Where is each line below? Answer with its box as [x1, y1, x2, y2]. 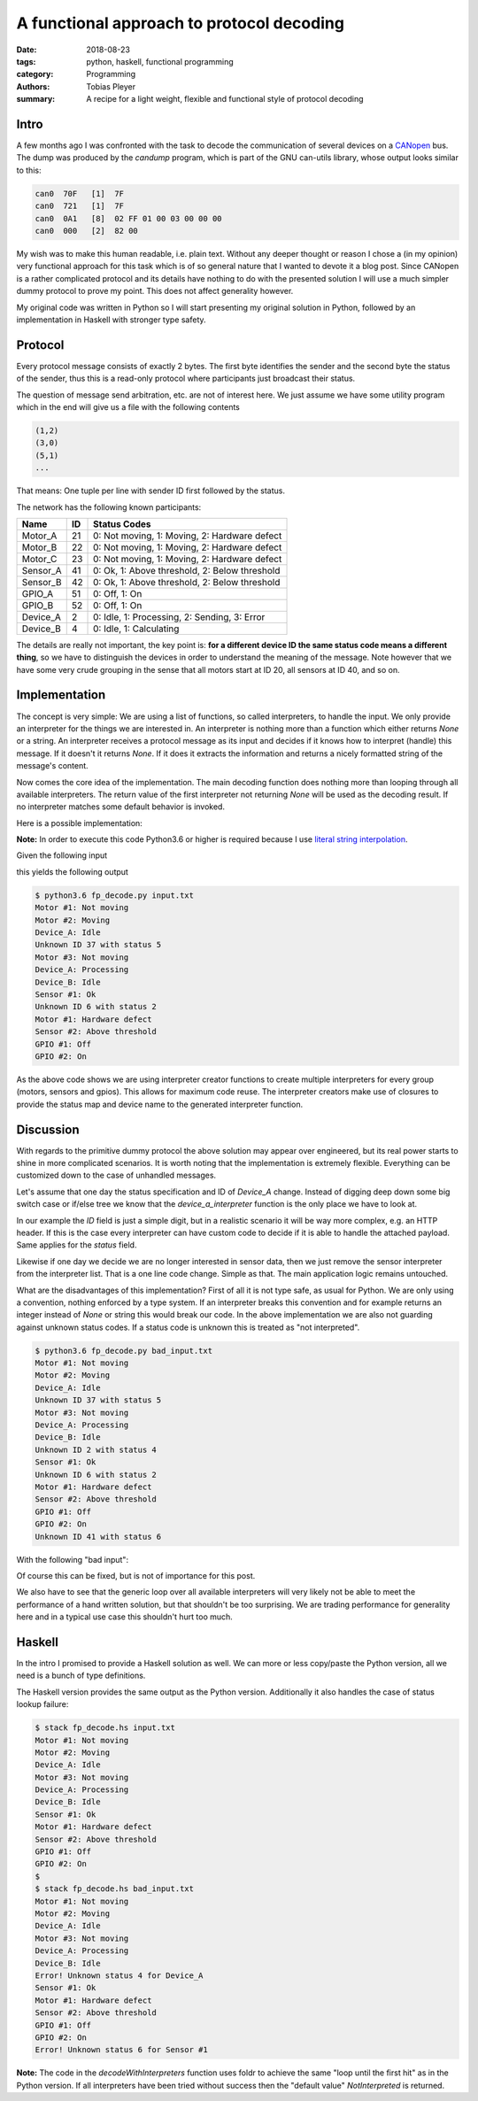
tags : [16, 56, 36, 66]
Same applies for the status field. [16, 1240, 137, 1250]
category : [16, 69, 54, 80]
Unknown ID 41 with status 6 [35, 1532, 162, 1541]
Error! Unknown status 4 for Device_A [35, 1970, 204, 1981]
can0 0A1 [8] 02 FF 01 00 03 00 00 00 [35, 213, 222, 223]
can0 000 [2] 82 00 [35, 226, 139, 236]
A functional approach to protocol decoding [16, 13, 345, 33]
